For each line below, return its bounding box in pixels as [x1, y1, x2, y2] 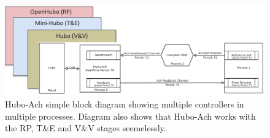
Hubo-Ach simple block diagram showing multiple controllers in [5, 98, 244, 111]
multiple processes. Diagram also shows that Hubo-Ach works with [5, 109, 256, 122]
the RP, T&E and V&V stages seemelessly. [5, 122, 166, 134]
